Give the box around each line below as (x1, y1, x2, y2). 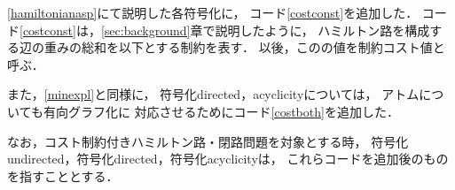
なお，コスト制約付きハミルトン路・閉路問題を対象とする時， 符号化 (7, 132, 409, 150)
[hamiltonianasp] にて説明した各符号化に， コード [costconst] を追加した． (7, 4, 419, 21)
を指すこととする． (7, 166, 119, 185)
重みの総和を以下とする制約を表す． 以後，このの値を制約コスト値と (43, 38, 445, 57)
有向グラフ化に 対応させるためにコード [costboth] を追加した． (43, 102, 399, 120)
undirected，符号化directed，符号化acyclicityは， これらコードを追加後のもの (7, 149, 449, 168)
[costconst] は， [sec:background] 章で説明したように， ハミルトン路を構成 (20, 20, 430, 39)
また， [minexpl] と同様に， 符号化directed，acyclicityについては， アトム (7, 85, 420, 103)
